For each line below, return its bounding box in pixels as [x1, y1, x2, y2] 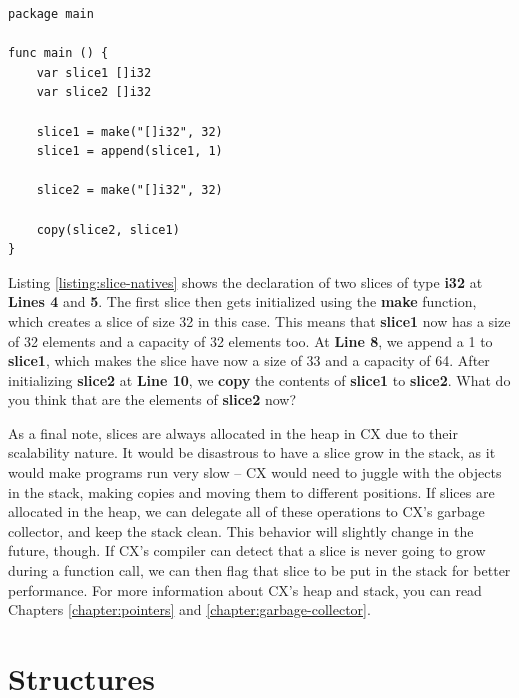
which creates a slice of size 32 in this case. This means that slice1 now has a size [8, 310, 511, 331]
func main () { [8, 46, 109, 61]
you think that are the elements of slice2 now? [8, 389, 297, 410]
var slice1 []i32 [36, 65, 152, 80]
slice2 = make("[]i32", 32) [36, 183, 223, 198]
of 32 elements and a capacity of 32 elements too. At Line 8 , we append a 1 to [8, 330, 493, 351]
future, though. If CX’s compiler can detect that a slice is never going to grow [8, 540, 486, 561]
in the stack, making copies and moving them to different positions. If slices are [8, 481, 495, 502]
